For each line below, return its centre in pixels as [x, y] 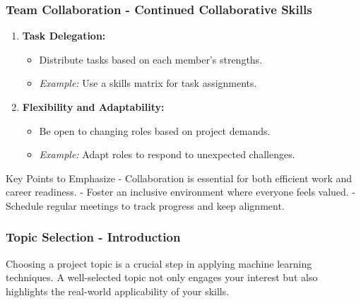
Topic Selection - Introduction [93, 237]
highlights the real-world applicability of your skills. [118, 291]
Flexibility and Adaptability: [93, 107]
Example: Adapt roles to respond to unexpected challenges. [167, 154]
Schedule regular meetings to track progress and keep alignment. [145, 205]
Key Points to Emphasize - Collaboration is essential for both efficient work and [179, 178]
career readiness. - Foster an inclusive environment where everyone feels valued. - [181, 192]
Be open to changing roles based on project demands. [155, 130]
